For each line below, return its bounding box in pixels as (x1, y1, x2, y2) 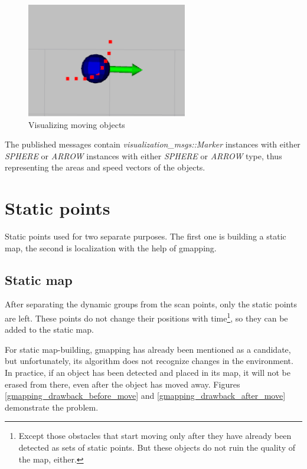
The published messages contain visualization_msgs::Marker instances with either (5, 138, 301, 150)
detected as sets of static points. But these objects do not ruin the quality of (18, 441, 295, 454)
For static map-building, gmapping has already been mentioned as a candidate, (5, 343, 291, 355)
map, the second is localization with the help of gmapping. (5, 241, 217, 254)
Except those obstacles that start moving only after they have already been (18, 429, 292, 442)
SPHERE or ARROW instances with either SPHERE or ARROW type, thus (5, 149, 282, 162)
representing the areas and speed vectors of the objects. (5, 161, 205, 173)
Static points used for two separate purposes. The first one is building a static (5, 230, 286, 242)
